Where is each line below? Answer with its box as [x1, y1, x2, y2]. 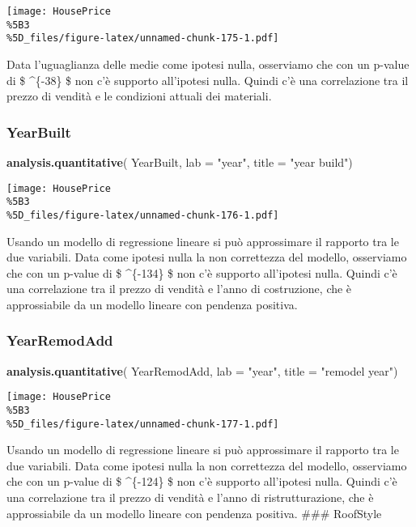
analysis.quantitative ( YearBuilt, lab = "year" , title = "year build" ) [6, 153, 353, 170]
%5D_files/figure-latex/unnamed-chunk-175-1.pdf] [6, 32, 279, 45]
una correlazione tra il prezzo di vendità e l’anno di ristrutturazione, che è [6, 489, 374, 506]
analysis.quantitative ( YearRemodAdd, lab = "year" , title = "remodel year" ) [6, 362, 398, 379]
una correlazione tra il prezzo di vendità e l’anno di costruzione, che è [6, 280, 352, 297]
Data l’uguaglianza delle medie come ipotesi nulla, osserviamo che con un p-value [6, 55, 410, 72]
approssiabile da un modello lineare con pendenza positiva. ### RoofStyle [6, 504, 382, 521]
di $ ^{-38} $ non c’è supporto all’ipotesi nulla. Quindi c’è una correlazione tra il [6, 71, 409, 88]
